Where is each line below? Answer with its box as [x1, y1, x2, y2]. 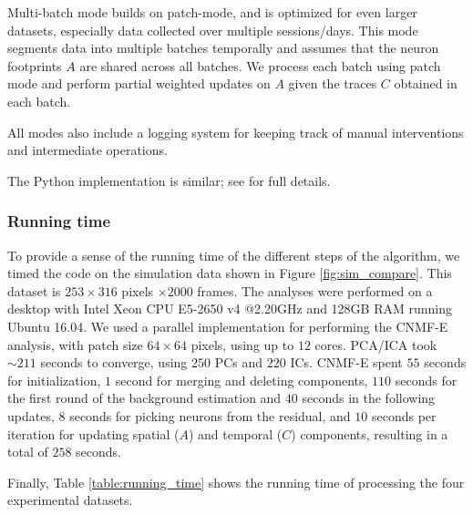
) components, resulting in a [291, 424, 448, 443]
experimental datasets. [7, 490, 133, 510]
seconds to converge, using [40, 353, 188, 372]
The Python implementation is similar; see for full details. [7, 170, 331, 190]
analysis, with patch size [7, 335, 143, 354]
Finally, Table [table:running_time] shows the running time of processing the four [7, 472, 465, 491]
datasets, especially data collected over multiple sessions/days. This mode [7, 20, 418, 39]
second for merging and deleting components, [115, 370, 368, 389]
